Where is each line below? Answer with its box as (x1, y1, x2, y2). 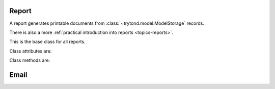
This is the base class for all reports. (9, 38, 86, 45)
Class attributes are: (9, 48, 52, 54)
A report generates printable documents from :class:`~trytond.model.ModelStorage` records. (9, 20, 205, 26)
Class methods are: (9, 57, 50, 63)
